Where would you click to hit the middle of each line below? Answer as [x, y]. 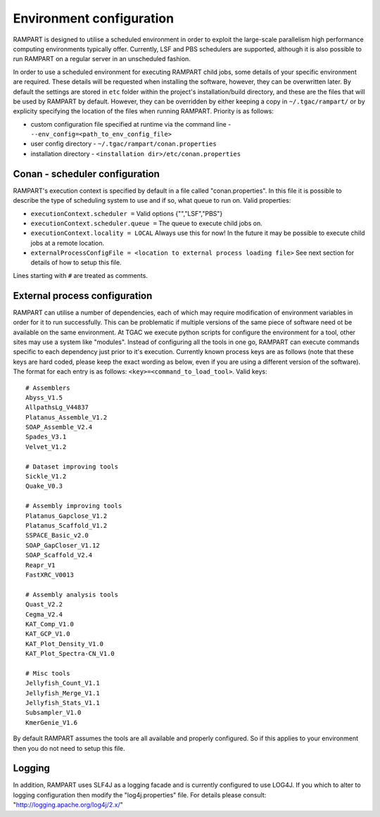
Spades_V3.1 [46, 437]
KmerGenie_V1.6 [52, 722]
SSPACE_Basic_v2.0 [57, 536]
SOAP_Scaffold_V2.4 [59, 555]
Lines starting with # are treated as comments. [80, 275]
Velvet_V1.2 [46, 446]
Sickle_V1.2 [46, 476]
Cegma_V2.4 [44, 614]
